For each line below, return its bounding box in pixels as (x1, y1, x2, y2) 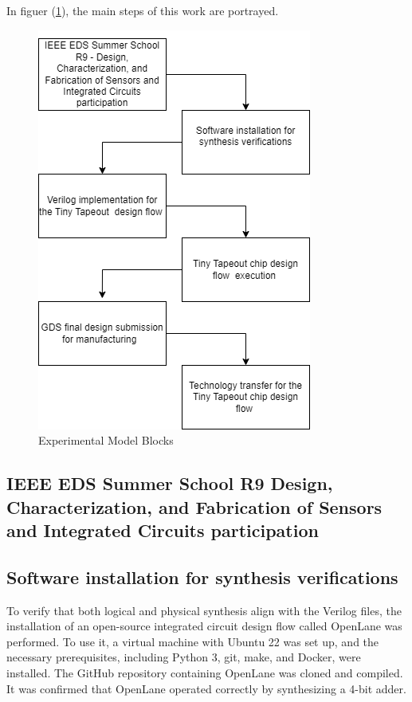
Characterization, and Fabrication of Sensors (6, 494, 383, 519)
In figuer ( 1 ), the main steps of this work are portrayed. (6, 2, 279, 18)
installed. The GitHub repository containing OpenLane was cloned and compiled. (6, 664, 403, 680)
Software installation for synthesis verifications (6, 564, 398, 589)
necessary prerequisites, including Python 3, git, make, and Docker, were (6, 649, 361, 665)
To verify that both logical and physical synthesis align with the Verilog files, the (6, 602, 402, 618)
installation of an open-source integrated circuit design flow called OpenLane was (6, 618, 402, 634)
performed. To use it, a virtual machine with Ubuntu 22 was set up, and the (6, 633, 379, 649)
